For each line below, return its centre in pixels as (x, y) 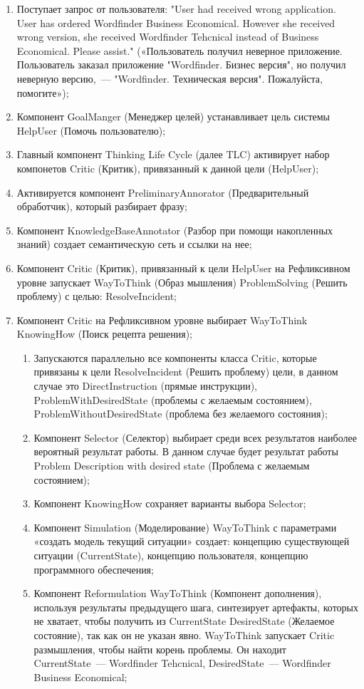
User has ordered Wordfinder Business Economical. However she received (176, 22)
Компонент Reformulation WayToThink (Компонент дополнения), (178, 593)
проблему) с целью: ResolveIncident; (97, 296)
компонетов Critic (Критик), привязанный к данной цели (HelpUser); (168, 168)
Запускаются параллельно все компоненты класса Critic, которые (175, 357)
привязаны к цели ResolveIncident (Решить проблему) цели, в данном (186, 372)
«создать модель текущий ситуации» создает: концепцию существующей (192, 541)
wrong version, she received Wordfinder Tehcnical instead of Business (168, 37)
